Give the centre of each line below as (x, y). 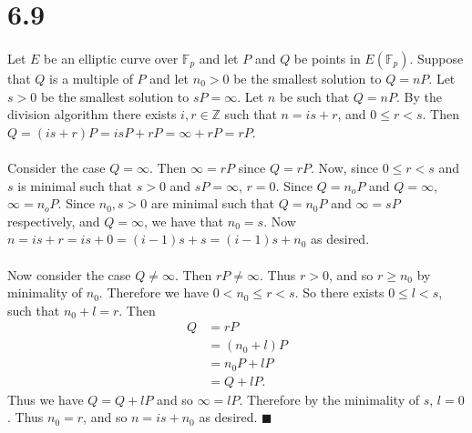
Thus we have (46, 399)
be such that (314, 96)
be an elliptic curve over (111, 58)
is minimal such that (75, 185)
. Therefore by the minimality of (329, 399)
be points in (327, 58)
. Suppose (436, 58)
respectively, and (54, 221)
